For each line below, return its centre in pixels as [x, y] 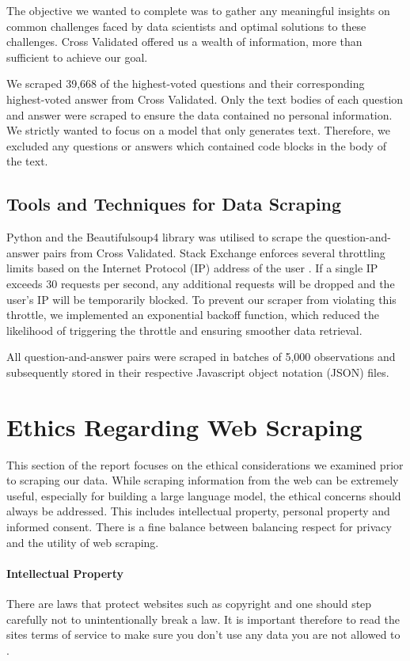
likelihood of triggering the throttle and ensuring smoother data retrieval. [184, 330]
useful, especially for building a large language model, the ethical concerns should [204, 495]
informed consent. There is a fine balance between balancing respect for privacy [199, 526]
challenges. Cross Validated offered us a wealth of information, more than [184, 42]
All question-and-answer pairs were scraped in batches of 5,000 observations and [201, 357]
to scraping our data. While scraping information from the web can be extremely [203, 480]
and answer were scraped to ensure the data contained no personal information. [199, 114]
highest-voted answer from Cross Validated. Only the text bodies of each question [205, 99]
